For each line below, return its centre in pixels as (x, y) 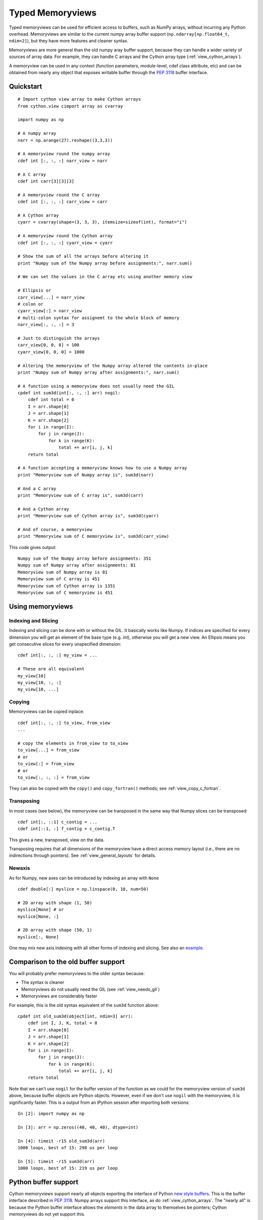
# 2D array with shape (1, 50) (55, 903)
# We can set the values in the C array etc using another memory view (105, 277)
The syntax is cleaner (43, 982)
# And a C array (37, 488)
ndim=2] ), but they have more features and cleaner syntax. (69, 41)
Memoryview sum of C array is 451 (59, 579)
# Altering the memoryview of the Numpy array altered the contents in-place (113, 366)
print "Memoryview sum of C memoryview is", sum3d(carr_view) (94, 536)
